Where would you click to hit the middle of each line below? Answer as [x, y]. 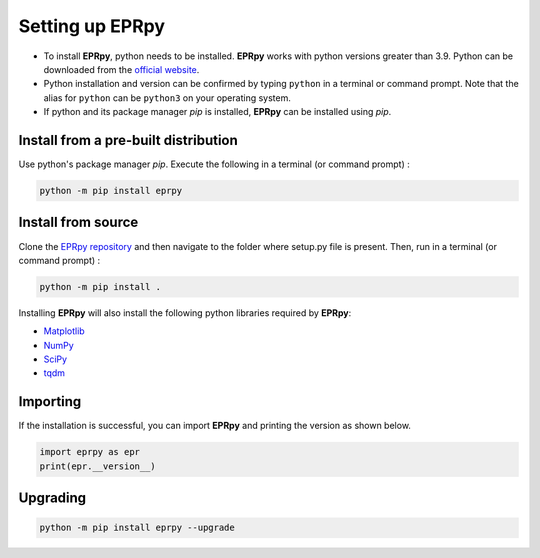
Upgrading [52, 498]
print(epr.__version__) [98, 466]
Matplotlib [64, 331]
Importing [50, 401]
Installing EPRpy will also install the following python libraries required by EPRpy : [185, 312]
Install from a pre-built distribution [128, 140]
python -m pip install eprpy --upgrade [137, 528]
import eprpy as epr [89, 452]
